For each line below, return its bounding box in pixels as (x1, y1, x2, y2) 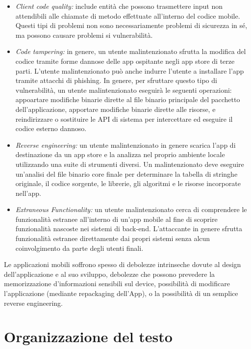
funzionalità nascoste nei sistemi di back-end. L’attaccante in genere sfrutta (15, 223, 243, 234)
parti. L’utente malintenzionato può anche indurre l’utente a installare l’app (15, 65, 244, 76)
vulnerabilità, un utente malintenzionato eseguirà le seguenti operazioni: (15, 84, 232, 95)
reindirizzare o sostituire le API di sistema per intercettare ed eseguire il (15, 113, 233, 124)
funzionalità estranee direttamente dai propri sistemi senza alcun (15, 233, 210, 243)
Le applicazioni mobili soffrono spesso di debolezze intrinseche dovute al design (4, 259, 241, 269)
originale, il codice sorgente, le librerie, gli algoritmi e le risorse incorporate (15, 178, 241, 188)
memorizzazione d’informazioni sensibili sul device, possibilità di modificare (4, 278, 230, 289)
